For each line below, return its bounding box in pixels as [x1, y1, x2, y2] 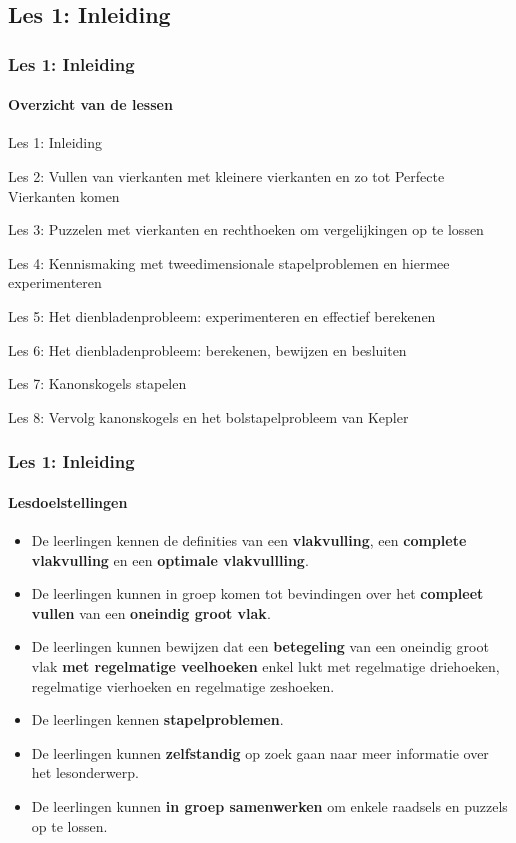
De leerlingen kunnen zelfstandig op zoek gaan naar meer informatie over [31, 742, 489, 763]
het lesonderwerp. [31, 762, 139, 783]
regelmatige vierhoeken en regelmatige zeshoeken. [31, 675, 335, 696]
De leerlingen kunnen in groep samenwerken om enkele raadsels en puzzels [31, 795, 508, 816]
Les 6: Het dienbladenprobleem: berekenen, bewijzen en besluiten [8, 339, 407, 360]
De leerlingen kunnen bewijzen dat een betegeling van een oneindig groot [31, 636, 489, 657]
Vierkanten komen [8, 185, 120, 206]
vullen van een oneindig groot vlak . [31, 602, 271, 623]
